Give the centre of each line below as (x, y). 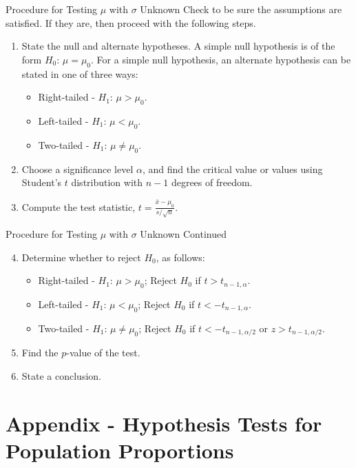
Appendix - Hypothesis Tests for (164, 423)
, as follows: (180, 257)
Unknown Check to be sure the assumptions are (241, 9)
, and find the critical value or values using (232, 169)
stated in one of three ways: (80, 73)
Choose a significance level (77, 169)
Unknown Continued (184, 234)
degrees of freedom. (212, 182)
